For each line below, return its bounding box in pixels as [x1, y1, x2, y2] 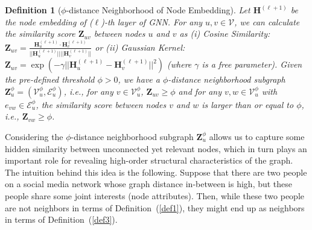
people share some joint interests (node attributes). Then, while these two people [5, 189, 304, 202]
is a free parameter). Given [202, 58, 302, 71]
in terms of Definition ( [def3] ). [5, 213, 118, 226]
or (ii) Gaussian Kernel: [95, 40, 185, 53]
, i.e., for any [63, 85, 113, 97]
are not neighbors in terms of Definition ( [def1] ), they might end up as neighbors [5, 201, 305, 214]
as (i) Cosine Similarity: [179, 27, 270, 40]
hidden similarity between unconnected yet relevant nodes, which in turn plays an [5, 142, 307, 155]
